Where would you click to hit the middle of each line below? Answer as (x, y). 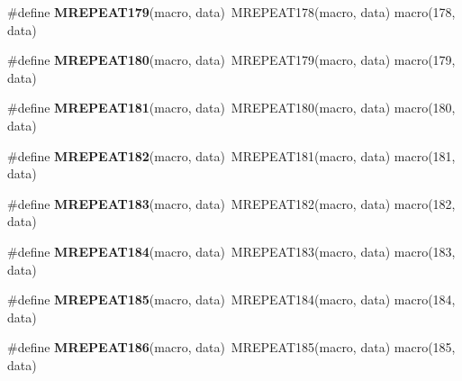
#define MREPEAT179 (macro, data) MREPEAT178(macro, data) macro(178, (231, 12)
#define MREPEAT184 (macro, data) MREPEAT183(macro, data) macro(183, (231, 251)
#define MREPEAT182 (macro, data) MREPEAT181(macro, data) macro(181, (231, 155)
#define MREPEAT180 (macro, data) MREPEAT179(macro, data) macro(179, (231, 60)
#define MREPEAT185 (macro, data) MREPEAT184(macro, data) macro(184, (231, 299)
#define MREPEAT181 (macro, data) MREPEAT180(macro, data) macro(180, (231, 108)
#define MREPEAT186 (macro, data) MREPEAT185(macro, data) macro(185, (231, 347)
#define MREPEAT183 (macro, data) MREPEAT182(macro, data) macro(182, (231, 203)
